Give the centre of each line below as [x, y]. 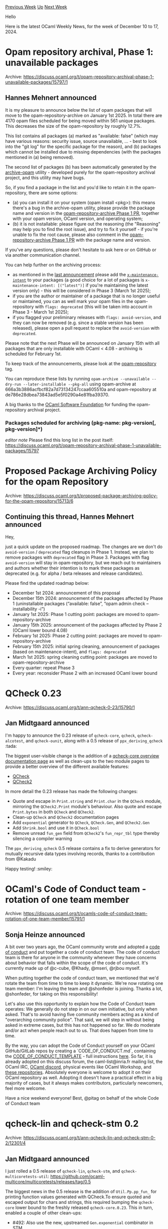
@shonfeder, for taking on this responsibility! [51, 994]
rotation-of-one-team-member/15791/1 [45, 919]
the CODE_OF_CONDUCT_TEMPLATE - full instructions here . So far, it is [79, 1056]
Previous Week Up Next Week [36, 7]
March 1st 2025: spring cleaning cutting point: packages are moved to [85, 657]
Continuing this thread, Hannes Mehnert [70, 517]
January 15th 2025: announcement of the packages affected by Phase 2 [87, 625]
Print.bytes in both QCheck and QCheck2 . [54, 812]
